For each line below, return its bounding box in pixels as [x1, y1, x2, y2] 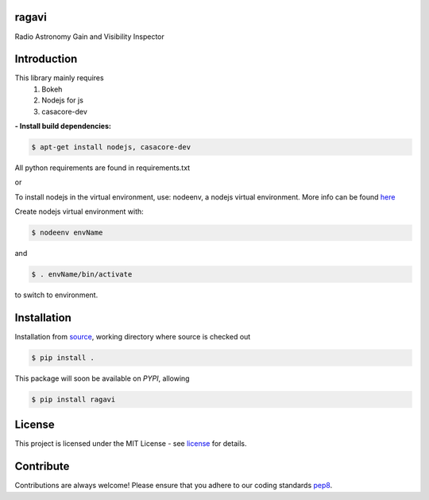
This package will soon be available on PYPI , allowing [14, 374, 190, 383]
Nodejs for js [41, 95, 83, 105]
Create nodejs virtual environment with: [14, 207, 145, 216]
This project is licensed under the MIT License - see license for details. [14, 439, 247, 448]
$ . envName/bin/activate [31, 270, 133, 279]
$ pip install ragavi [31, 394, 116, 404]
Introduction [14, 52, 78, 66]
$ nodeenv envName [31, 228, 103, 238]
